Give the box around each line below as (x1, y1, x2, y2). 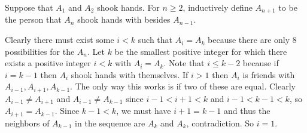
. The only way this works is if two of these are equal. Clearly (70, 80, 296, 92)
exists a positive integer (5, 57, 91, 69)
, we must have (116, 104, 171, 117)
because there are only (208, 33, 290, 46)
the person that (5, 13, 62, 26)
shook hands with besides (77, 13, 171, 26)
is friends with (242, 68, 295, 81)
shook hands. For (97, 1, 160, 13)
